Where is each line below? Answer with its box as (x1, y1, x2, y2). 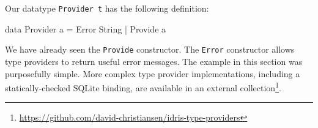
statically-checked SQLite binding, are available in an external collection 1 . (5, 80, 281, 94)
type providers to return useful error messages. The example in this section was (5, 55, 303, 67)
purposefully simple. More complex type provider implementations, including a (5, 67, 300, 80)
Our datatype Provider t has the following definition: (5, 2, 209, 14)
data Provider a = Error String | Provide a (5, 22, 166, 35)
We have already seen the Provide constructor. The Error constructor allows (5, 43, 295, 56)
